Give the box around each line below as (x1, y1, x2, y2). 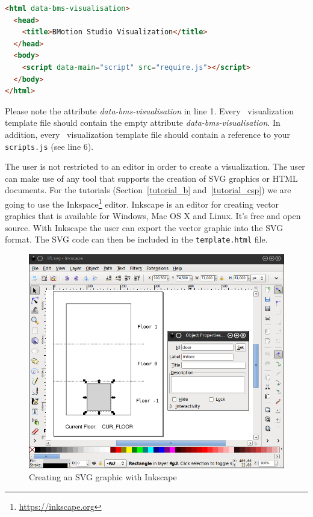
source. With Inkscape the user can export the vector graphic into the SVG (5, 221, 284, 234)
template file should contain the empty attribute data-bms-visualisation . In (5, 116, 280, 129)
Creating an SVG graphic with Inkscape (29, 470, 177, 483)
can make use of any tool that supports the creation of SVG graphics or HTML (5, 172, 298, 184)
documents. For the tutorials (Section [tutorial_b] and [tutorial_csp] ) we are (5, 184, 291, 196)
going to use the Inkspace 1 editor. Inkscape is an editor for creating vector (5, 196, 279, 210)
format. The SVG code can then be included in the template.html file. (5, 233, 268, 246)
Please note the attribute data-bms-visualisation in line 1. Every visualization (5, 104, 294, 117)
